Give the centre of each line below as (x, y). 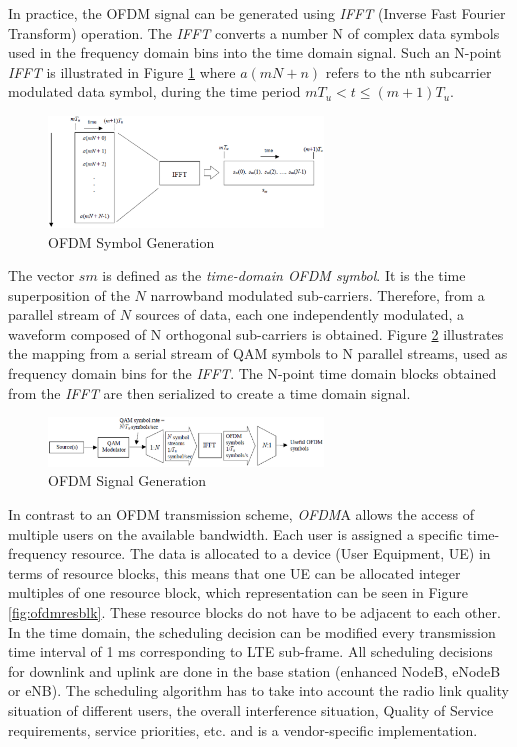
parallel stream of (62, 314)
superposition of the (69, 294)
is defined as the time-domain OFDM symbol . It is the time (284, 275)
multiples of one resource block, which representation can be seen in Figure (238, 592)
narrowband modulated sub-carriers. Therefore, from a (317, 294)
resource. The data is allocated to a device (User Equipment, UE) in (281, 553)
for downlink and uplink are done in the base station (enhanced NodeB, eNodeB (254, 670)
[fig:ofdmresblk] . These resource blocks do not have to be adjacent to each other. (254, 611)
